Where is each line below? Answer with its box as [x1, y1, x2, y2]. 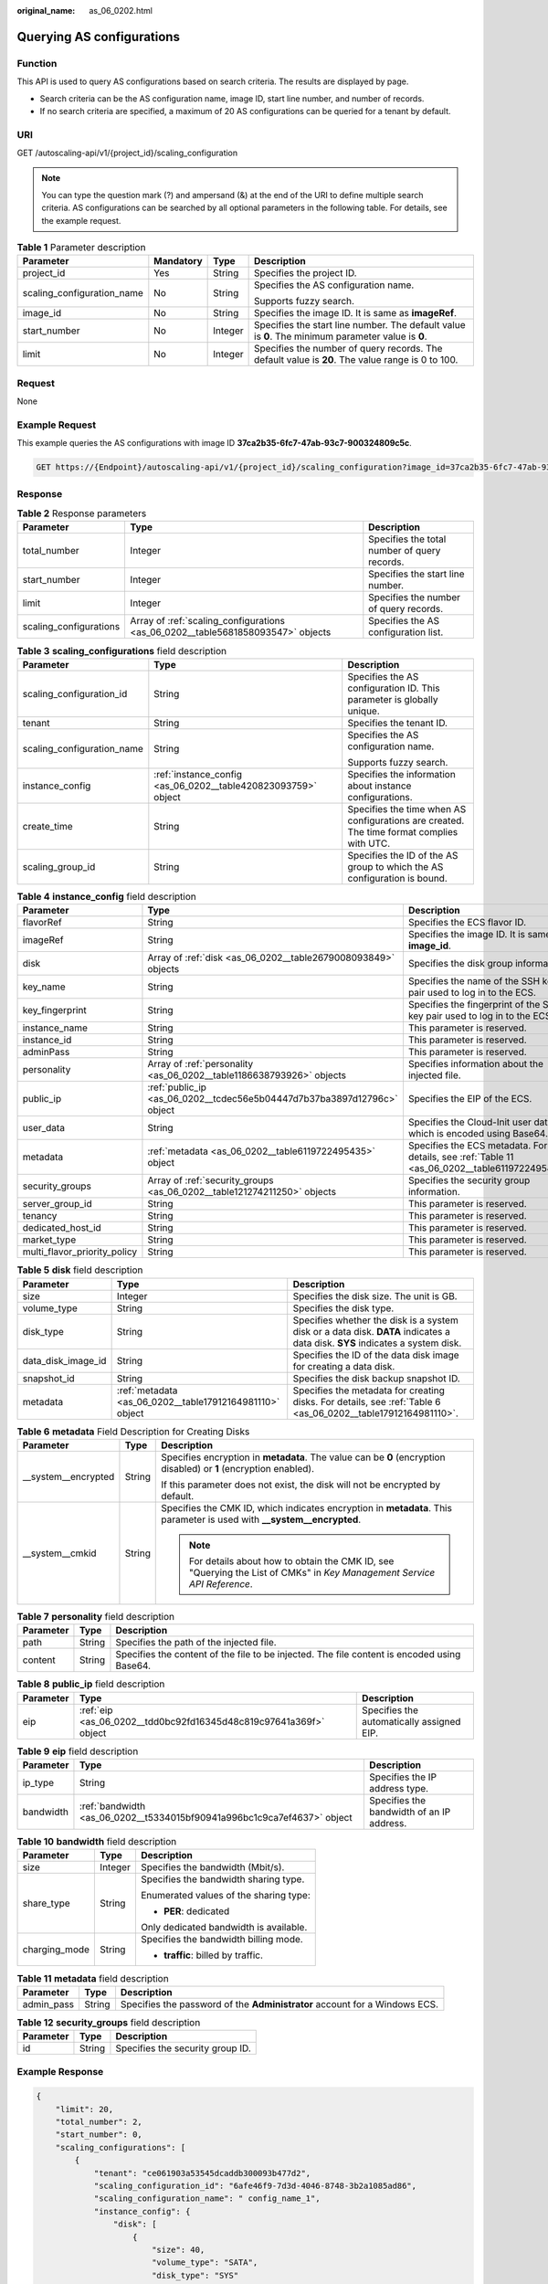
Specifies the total [368, 533, 447, 545]
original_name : [16, 5, 76, 16]
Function [16, 57, 58, 69]
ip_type [22, 1777, 55, 1790]
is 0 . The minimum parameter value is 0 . [254, 330, 428, 343]
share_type [22, 1897, 70, 1909]
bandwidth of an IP [369, 1805, 451, 1818]
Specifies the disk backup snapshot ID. [292, 1371, 460, 1384]
